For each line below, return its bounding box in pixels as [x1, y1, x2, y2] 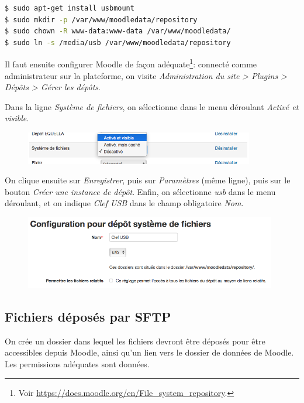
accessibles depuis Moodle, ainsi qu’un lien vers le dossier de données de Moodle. [5, 346, 294, 358]
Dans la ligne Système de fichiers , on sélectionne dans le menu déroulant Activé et [5, 100, 299, 112]
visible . [5, 112, 29, 124]
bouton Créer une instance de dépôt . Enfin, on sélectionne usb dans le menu [5, 185, 276, 197]
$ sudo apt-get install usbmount [5, 4, 134, 12]
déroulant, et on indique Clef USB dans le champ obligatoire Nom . [5, 197, 244, 209]
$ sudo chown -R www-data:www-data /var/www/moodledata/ [5, 27, 231, 36]
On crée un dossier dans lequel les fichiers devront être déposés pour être [5, 334, 265, 347]
